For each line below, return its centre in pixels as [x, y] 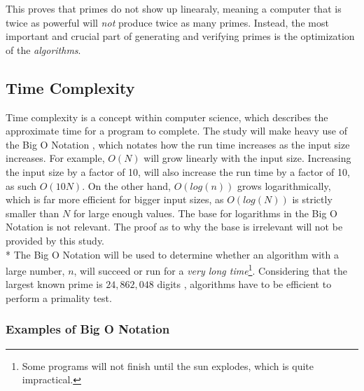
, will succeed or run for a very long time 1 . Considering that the [210, 269]
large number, [35, 270]
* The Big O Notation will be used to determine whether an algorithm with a [172, 254]
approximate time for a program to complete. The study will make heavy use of [176, 131]
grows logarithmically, [284, 185]
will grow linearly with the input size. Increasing [247, 158]
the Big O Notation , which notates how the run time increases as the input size [178, 144]
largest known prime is [54, 284]
